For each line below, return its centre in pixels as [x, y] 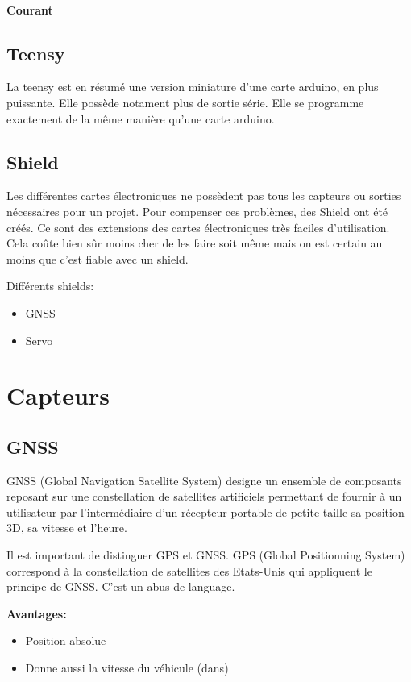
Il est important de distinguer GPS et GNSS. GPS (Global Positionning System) [206, 555]
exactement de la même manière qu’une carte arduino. [141, 118]
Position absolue [66, 640]
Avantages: [37, 613]
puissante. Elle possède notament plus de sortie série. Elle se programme [185, 102]
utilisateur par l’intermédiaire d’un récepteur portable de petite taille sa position [205, 512]
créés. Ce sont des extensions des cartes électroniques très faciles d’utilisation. [198, 227]
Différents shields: [50, 286]
